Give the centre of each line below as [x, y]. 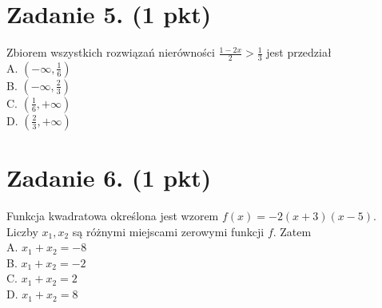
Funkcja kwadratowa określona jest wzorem [113, 216]
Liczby [22, 231]
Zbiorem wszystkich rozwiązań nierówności [111, 52]
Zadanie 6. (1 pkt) [109, 178]
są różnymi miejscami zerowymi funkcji [168, 231]
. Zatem [292, 231]
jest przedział [299, 52]
